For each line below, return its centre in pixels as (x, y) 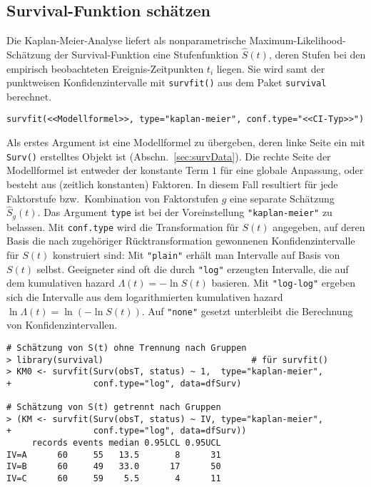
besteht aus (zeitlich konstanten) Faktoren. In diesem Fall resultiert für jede (172, 184)
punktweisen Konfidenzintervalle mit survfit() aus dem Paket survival (167, 82)
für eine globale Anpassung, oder (292, 170)
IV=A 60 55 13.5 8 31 (114, 455)
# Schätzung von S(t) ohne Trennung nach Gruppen (127, 348)
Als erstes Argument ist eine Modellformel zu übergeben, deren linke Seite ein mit (186, 142)
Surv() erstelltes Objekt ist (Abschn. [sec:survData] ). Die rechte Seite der (169, 156)
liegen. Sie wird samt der (271, 68)
